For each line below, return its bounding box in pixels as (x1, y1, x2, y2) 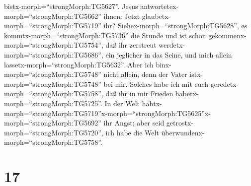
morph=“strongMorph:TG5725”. (4, 98, 102, 108)
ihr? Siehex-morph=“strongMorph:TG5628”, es (103, 20, 248, 31)
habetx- (175, 88, 199, 99)
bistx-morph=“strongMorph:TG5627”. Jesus (4, 1, 138, 11)
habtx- (142, 98, 162, 108)
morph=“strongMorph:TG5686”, (4, 49, 103, 60)
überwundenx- (161, 127, 205, 137)
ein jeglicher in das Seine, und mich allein (105, 49, 232, 60)
